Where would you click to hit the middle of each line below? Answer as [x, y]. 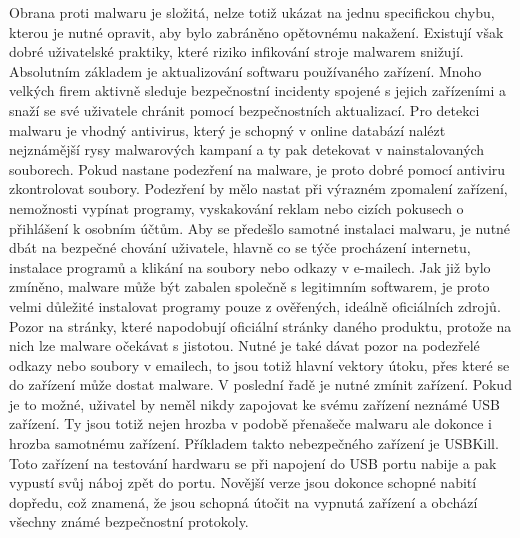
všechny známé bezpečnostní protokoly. [129, 521]
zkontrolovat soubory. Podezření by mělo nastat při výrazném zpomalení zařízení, [258, 188]
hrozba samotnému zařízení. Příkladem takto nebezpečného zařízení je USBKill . [254, 443]
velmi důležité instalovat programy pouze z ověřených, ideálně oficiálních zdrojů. [255, 305]
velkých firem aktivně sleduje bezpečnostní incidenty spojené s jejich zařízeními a [257, 90]
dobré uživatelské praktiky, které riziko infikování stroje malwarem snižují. [236, 51]
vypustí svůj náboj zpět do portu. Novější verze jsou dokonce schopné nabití [243, 482]
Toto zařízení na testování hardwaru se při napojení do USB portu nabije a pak [253, 462]
